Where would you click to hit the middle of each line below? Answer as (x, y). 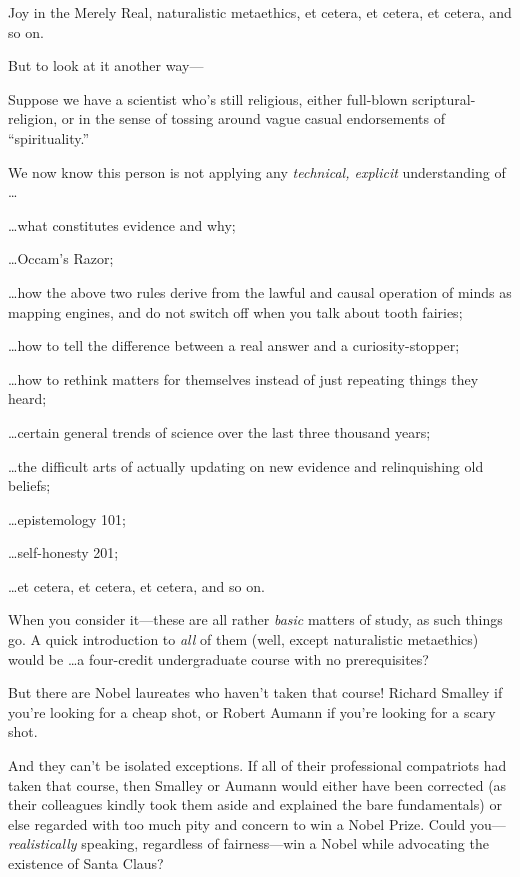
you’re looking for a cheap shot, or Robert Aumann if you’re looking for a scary (252, 711)
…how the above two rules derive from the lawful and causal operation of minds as (260, 291)
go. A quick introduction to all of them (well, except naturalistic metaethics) (243, 639)
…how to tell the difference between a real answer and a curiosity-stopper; (234, 345)
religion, (33, 118)
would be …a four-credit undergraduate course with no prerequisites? (218, 658)
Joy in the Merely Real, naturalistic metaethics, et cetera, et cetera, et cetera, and (260, 12)
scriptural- (444, 98)
